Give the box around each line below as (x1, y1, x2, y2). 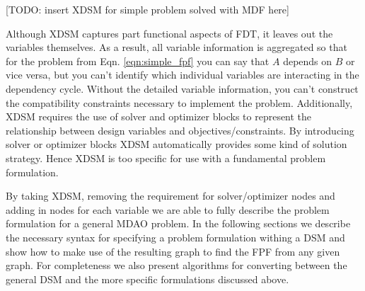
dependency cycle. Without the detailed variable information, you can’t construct (6, 81, 359, 96)
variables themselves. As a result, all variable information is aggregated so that (6, 40, 347, 55)
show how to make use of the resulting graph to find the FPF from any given (6, 244, 340, 258)
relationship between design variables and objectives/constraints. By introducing (6, 122, 354, 137)
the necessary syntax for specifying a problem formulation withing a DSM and (6, 229, 345, 244)
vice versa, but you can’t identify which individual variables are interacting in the (6, 67, 359, 82)
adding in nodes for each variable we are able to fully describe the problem (6, 202, 330, 217)
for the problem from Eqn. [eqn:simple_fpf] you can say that (6, 53, 270, 68)
